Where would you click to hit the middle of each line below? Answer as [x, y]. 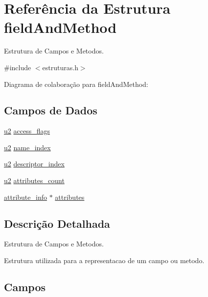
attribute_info [25, 197]
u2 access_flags [27, 131]
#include [18, 67]
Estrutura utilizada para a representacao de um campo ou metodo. [104, 260]
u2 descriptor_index [34, 164]
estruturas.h [60, 67]
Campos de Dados [51, 110]
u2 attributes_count [34, 180]
